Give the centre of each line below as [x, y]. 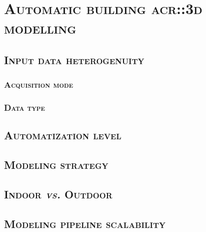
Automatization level [63, 135]
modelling [40, 28]
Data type [24, 107]
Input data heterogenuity [74, 59]
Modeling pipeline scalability [85, 223]
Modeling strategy [56, 165]
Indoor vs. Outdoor [58, 194]
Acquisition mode [39, 84]
